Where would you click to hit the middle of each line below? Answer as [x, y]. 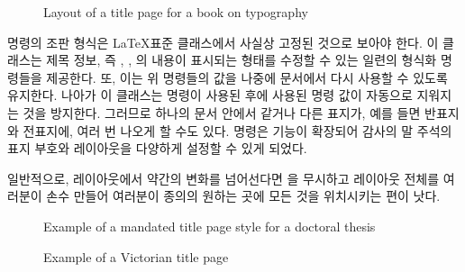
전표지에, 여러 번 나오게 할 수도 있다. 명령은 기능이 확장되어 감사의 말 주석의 [237, 130]
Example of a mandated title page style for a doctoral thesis [210, 226]
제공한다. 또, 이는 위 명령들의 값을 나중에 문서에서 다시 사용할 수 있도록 [247, 77]
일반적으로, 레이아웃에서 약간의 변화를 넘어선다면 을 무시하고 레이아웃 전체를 [223, 178]
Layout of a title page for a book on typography [176, 12]
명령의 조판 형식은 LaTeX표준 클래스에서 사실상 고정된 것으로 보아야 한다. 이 [223, 42]
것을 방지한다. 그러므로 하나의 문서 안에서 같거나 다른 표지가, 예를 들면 [222, 112]
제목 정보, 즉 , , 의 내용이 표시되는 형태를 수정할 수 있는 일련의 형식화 [242, 60]
